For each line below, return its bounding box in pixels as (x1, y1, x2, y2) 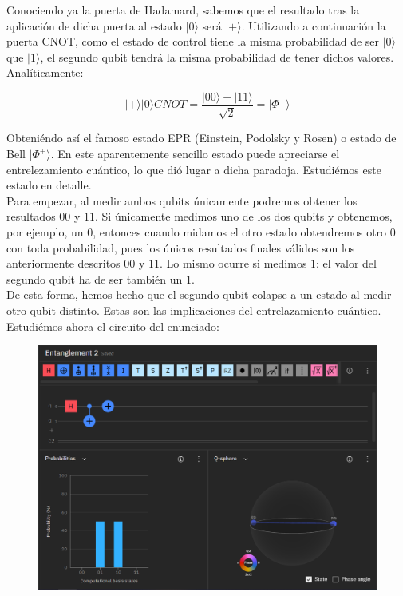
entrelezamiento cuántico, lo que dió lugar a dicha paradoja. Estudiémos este (6, 161, 381, 177)
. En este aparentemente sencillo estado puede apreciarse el (50, 145, 340, 162)
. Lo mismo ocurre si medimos (159, 255, 307, 272)
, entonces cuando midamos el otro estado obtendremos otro (93, 223, 387, 240)
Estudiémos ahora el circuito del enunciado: (6, 317, 219, 334)
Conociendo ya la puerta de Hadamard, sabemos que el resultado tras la (6, 2, 360, 18)
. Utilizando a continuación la (241, 17, 386, 34)
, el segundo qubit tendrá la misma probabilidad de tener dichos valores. (40, 48, 394, 65)
